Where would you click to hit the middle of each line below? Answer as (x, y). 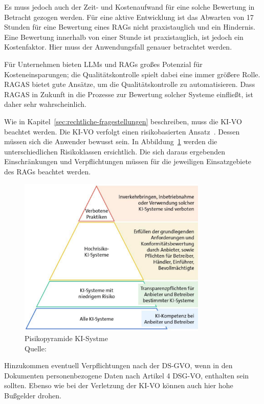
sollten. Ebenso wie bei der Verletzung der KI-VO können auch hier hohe (119, 385)
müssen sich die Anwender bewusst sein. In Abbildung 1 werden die (111, 141)
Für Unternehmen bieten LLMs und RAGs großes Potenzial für (103, 64)
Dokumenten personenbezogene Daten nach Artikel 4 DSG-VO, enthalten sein (127, 375)
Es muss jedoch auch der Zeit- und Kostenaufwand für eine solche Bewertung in (129, 7)
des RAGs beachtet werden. (48, 171)
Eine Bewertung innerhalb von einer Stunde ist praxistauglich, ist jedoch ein (124, 37)
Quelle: (36, 348)
